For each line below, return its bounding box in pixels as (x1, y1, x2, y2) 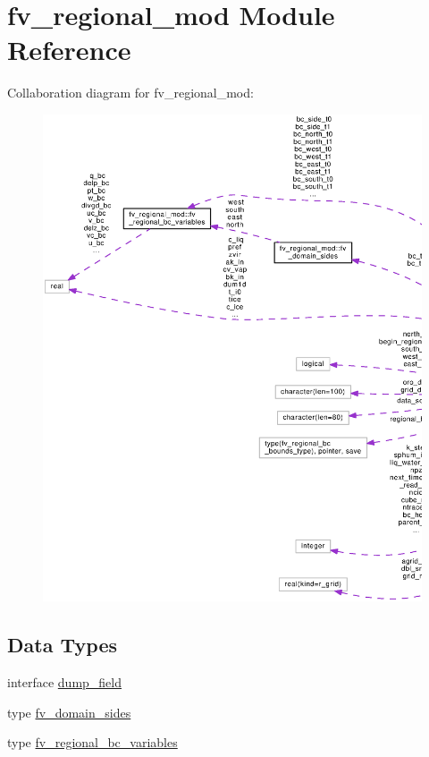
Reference (7, 31, 131, 68)
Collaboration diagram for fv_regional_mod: (7, 83, 254, 102)
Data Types (7, 631, 117, 659)
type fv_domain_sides (7, 702, 131, 721)
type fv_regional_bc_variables (7, 733, 178, 752)
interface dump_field (7, 672, 122, 691)
